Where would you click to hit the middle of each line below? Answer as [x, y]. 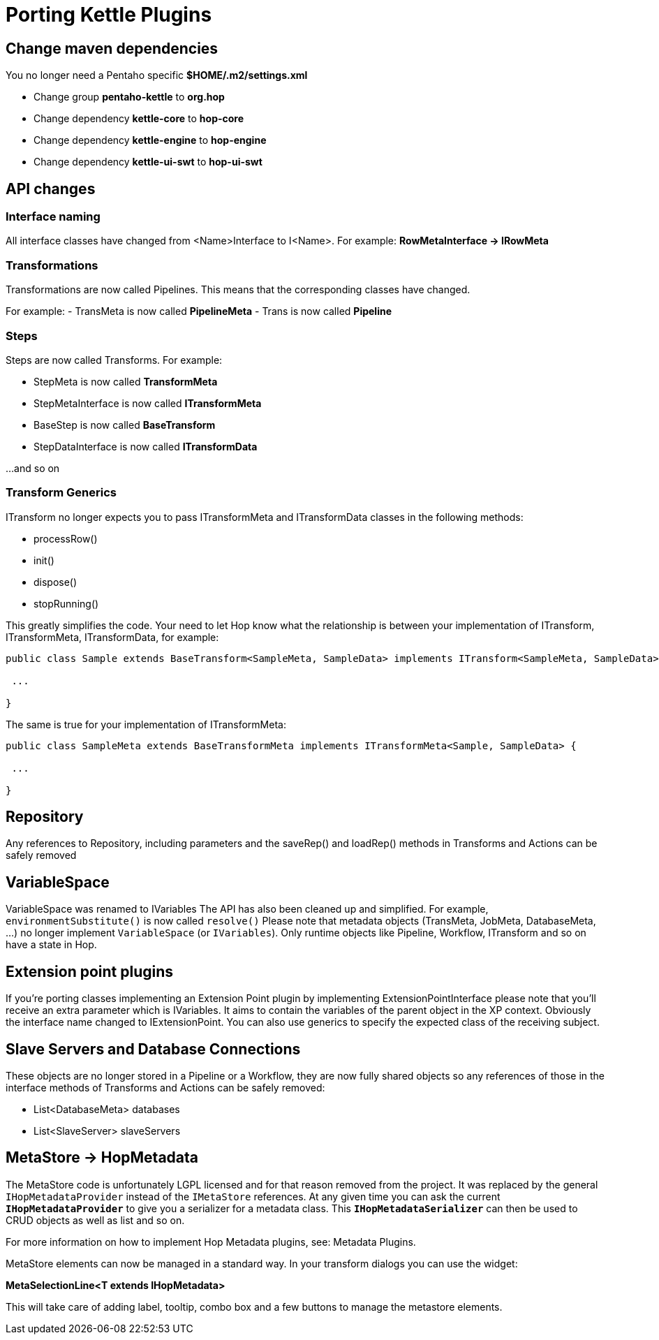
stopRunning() [66, 603]
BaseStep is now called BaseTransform [125, 425]
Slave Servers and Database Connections [153, 1049]
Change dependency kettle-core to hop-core [139, 119]
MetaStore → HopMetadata [102, 1158]
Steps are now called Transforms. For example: [114, 360]
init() [44, 560]
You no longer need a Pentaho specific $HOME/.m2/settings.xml [157, 75]
